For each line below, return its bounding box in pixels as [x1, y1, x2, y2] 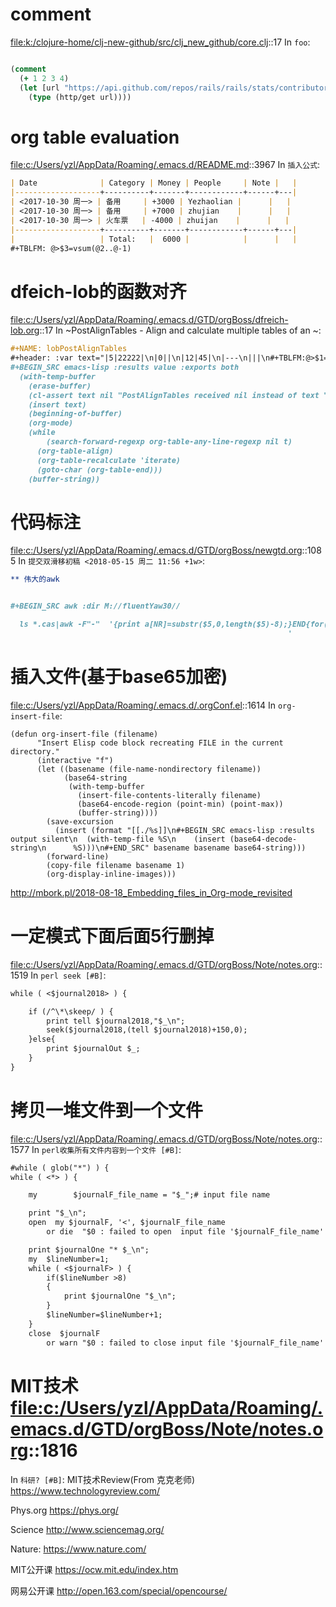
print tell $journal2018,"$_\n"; [46, 1016, 186, 1026]
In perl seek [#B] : [30, 969, 107, 981]
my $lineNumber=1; [28, 1254, 110, 1264]
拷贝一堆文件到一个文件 [10, 1099, 204, 1122]
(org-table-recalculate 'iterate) [36, 455, 182, 465]
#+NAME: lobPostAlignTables [10, 344, 128, 354]
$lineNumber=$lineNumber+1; [46, 1310, 163, 1320]
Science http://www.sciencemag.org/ [10, 1523, 165, 1535]
